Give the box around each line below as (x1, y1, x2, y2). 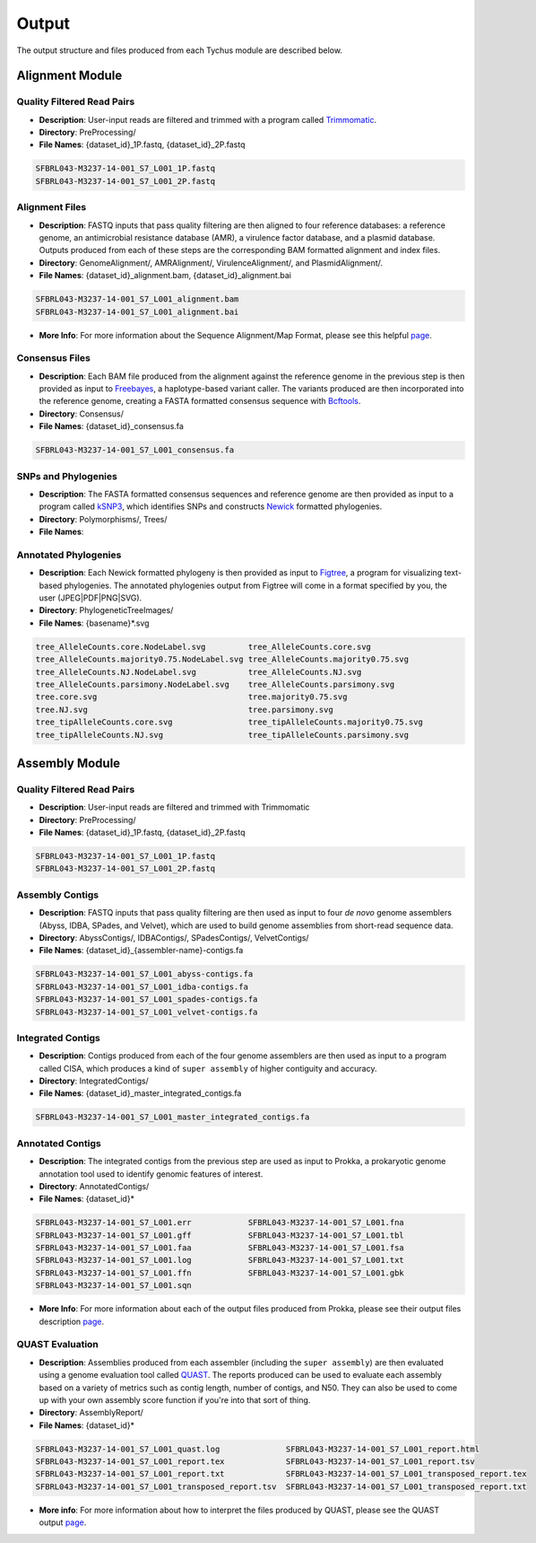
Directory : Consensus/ (39, 408, 125, 419)
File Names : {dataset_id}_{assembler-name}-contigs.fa (39, 945, 244, 956)
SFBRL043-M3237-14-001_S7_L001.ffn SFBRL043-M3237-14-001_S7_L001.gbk (35, 1267, 405, 1278)
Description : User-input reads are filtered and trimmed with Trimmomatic (39, 802, 310, 812)
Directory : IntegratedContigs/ (39, 1075, 150, 1086)
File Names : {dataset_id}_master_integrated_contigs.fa (39, 1088, 242, 1099)
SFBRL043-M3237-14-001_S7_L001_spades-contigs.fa (35, 995, 258, 1004)
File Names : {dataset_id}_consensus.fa (39, 421, 184, 432)
